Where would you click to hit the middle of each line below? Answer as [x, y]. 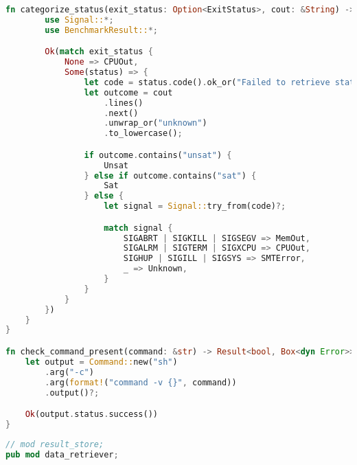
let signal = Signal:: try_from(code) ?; [195, 206]
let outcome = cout [128, 92]
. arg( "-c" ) [69, 372]
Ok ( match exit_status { [99, 52]
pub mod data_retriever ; [62, 454]
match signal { [138, 228]
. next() [121, 113]
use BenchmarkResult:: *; [101, 30]
